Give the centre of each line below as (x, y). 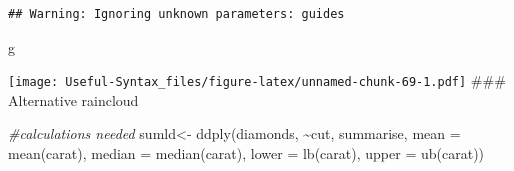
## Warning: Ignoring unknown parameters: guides (176, 14)
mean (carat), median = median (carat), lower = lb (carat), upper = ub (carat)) (246, 153)
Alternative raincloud (73, 99)
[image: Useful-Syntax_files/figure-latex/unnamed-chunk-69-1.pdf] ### (257, 80)
